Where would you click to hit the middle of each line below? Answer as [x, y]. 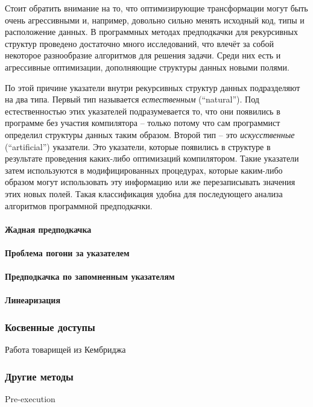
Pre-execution [30, 398]
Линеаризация [33, 300]
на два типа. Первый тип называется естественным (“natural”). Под [132, 99]
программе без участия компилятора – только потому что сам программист [143, 123]
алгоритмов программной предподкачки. [79, 205]
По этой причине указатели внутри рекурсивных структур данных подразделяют [153, 87]
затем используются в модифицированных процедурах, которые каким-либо [144, 170]
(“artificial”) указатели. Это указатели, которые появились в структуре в [138, 146]
